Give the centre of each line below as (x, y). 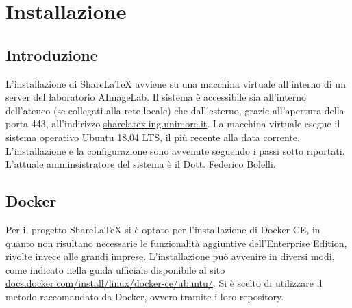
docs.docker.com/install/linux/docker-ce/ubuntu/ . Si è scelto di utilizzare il (164, 283)
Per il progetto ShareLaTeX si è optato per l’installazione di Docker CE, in (163, 229)
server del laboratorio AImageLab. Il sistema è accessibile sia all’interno (156, 97)
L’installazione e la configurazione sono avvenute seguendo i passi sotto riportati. (175, 150)
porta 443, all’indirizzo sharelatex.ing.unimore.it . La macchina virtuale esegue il (173, 124)
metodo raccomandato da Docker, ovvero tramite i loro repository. (145, 296)
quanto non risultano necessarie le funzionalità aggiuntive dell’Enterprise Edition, (176, 243)
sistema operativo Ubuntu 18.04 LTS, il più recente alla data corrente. (153, 137)
